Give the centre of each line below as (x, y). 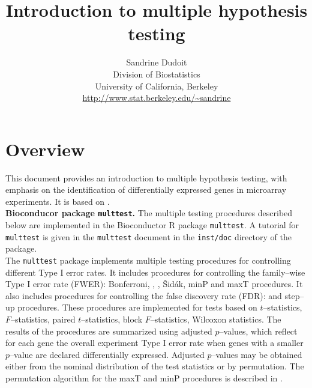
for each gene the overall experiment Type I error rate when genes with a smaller (154, 343)
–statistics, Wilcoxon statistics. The (216, 319)
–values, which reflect (258, 331)
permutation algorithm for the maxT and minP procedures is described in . (144, 377)
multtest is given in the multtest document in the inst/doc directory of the (148, 236)
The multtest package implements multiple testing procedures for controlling (148, 260)
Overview (45, 149)
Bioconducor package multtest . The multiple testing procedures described (149, 213)
